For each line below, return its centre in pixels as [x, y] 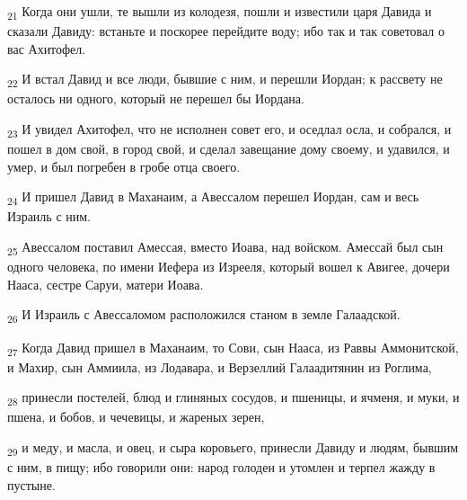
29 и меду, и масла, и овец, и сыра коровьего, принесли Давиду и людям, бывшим [233, 448]
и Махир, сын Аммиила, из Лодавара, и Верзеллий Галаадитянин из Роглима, [220, 366]
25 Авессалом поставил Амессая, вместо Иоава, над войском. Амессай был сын [225, 248]
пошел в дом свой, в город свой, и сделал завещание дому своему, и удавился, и [229, 149]
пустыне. [31, 484]
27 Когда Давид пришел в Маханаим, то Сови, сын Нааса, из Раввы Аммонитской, [233, 348]
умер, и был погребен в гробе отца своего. [124, 166]
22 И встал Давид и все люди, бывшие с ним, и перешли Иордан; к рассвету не [225, 80]
